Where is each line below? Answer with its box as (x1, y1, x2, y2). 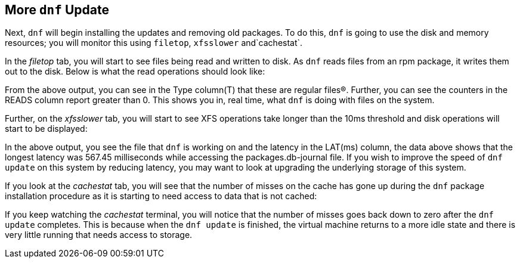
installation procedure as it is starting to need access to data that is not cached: (5, 191, 317, 202)
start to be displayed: (5, 123, 88, 134)
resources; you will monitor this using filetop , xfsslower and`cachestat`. (5, 38, 303, 48)
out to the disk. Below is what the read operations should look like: (5, 66, 265, 77)
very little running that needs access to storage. (5, 230, 193, 240)
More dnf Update (5, 2, 109, 17)
